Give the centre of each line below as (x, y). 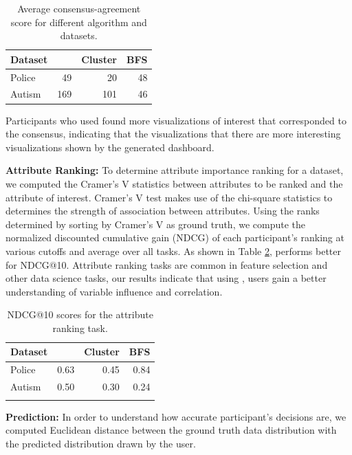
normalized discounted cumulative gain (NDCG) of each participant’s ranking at (175, 237)
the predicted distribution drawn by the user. (101, 443)
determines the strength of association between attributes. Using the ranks (163, 211)
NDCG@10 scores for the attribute (80, 314)
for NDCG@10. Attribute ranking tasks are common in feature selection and (167, 264)
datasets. (79, 35)
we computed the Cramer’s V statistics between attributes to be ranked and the (174, 183)
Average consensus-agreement (79, 8)
